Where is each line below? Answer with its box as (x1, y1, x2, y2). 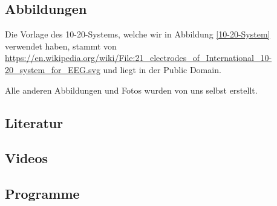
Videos (5, 149, 48, 167)
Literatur (5, 113, 64, 132)
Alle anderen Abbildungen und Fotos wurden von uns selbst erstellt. (5, 83, 258, 96)
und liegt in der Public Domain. (103, 63, 221, 76)
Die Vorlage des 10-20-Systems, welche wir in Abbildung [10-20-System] (5, 28, 270, 40)
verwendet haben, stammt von (5, 39, 117, 52)
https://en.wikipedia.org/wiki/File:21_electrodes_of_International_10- (5, 51, 272, 64)
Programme (5, 184, 80, 203)
